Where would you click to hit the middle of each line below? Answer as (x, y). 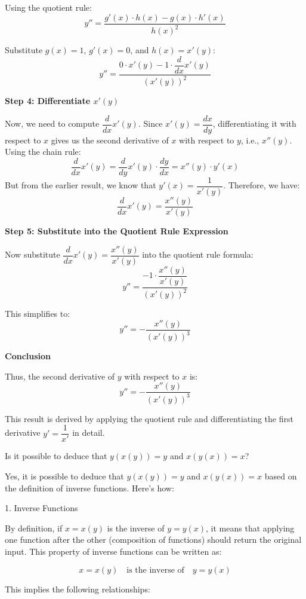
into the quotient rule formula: (198, 254)
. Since (150, 123)
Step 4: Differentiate (48, 101)
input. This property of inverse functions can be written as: (113, 551)
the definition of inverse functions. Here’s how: (89, 488)
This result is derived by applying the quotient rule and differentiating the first (149, 418)
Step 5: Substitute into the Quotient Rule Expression (117, 231)
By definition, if (34, 528)
